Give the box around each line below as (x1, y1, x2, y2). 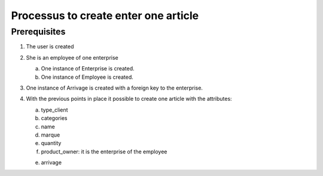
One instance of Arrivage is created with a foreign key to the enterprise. (26, 84, 203, 91)
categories (41, 115, 68, 122)
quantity (41, 140, 62, 147)
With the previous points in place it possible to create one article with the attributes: (26, 95, 233, 103)
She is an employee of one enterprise (26, 54, 119, 61)
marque (41, 131, 60, 138)
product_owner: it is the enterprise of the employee (41, 148, 167, 155)
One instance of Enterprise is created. (41, 65, 135, 72)
